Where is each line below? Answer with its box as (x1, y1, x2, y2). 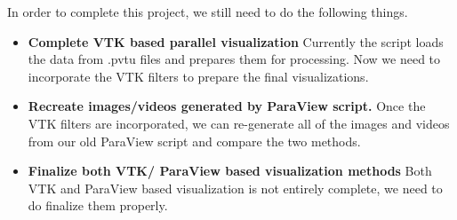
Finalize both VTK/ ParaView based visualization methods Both (28, 161, 432, 180)
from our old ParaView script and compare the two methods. (28, 131, 361, 150)
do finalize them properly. (28, 196, 168, 215)
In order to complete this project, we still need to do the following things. (7, 3, 408, 20)
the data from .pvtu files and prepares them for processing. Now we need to (28, 50, 441, 68)
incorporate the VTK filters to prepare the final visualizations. (28, 67, 369, 85)
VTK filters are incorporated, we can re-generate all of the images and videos (28, 114, 450, 132)
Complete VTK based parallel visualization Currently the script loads (28, 32, 444, 51)
